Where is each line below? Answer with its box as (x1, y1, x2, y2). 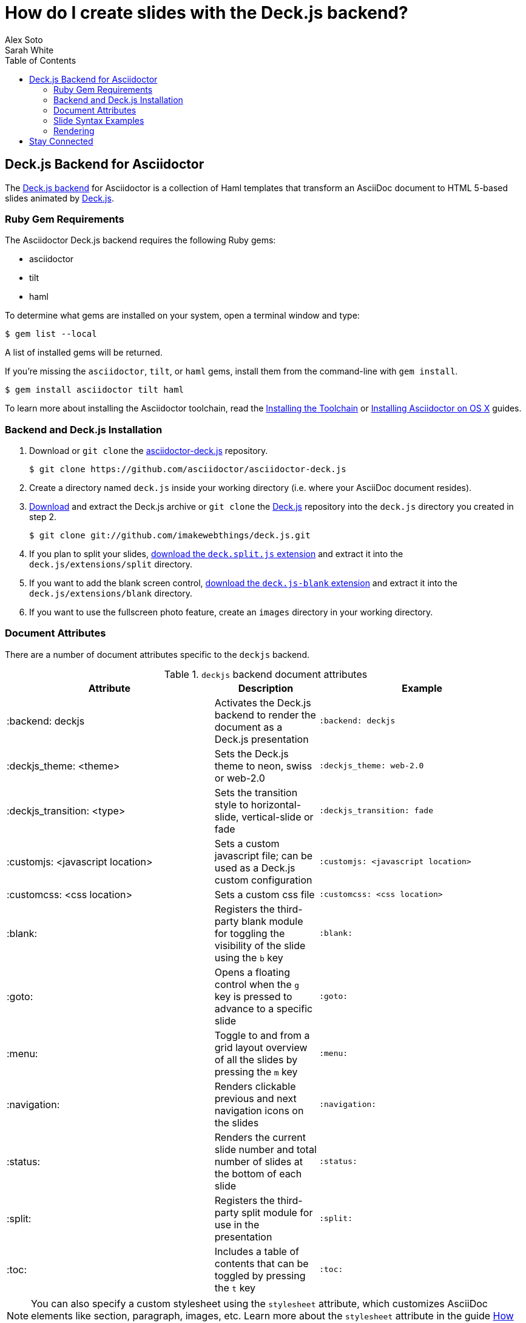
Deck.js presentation (214, 733, 309, 745)
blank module (241, 915, 303, 927)
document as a (214, 720, 283, 733)
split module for (241, 1206, 313, 1219)
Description (238, 682, 294, 694)
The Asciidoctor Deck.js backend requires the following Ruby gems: (5, 235, 276, 246)
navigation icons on (214, 1104, 304, 1117)
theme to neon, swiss (214, 759, 312, 772)
